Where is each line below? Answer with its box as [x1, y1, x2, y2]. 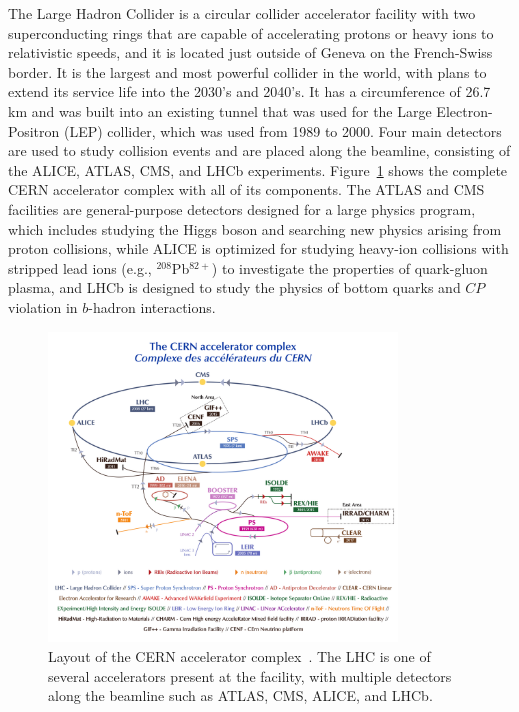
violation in [8, 296, 78, 317]
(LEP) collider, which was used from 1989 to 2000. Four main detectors [63, 120, 502, 141]
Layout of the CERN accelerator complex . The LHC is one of [48, 645, 431, 666]
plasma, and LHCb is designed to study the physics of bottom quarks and [8, 277, 461, 298]
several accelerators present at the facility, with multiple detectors [48, 665, 452, 686]
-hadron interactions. [88, 296, 216, 317]
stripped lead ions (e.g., [8, 257, 152, 278]
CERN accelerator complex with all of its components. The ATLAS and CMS [8, 179, 485, 200]
